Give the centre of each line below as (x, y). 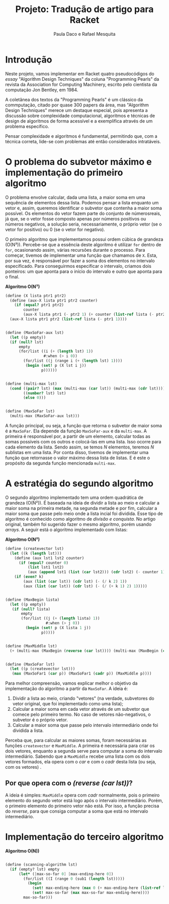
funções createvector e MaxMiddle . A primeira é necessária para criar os (80, 746)
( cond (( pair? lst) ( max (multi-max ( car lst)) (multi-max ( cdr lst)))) (88, 388)
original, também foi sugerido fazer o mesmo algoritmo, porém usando (78, 524)
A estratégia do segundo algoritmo (79, 484)
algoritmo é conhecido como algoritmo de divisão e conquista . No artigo (80, 519)
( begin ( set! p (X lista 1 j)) (58, 628)
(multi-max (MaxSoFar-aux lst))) (45, 416)
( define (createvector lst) (35, 548)
